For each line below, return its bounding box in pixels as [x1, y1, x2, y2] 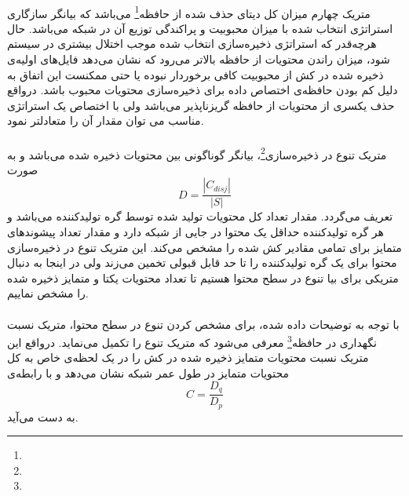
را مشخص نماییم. [7, 285, 89, 301]
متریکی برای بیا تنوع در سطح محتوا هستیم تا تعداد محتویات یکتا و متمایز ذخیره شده [7, 269, 399, 286]
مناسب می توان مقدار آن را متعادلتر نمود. [7, 112, 204, 129]
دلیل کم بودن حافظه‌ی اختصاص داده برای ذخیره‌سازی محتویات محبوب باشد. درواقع [7, 82, 398, 98]
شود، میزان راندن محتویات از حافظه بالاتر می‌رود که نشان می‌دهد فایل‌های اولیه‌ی [7, 51, 390, 67]
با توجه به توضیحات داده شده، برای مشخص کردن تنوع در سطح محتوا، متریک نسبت [7, 315, 400, 332]
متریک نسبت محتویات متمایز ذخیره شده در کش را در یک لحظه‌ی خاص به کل [7, 349, 369, 366]
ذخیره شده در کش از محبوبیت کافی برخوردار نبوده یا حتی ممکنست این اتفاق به [7, 66, 384, 82]
